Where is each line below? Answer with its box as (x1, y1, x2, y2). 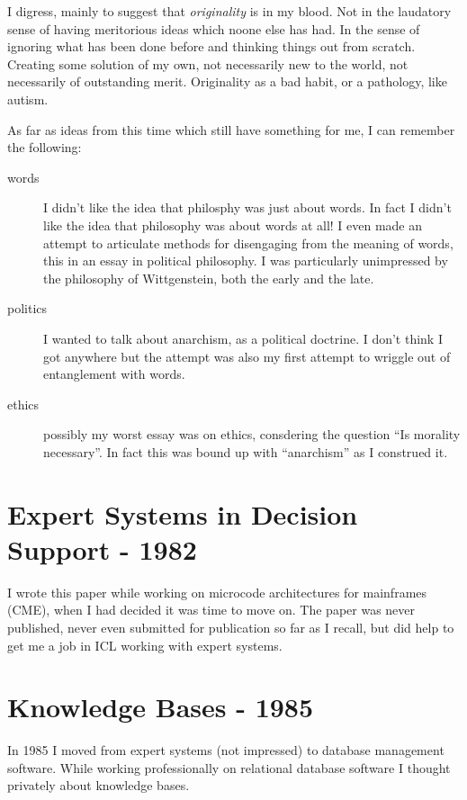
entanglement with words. (43, 364, 185, 383)
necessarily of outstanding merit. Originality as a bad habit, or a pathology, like (7, 72, 447, 91)
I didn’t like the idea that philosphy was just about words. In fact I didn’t (43, 198, 452, 217)
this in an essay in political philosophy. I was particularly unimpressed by (43, 251, 448, 270)
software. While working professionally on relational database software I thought (7, 758, 451, 777)
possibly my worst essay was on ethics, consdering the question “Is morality (43, 425, 461, 444)
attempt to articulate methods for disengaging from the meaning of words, (43, 233, 454, 252)
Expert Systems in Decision (7, 495, 358, 532)
